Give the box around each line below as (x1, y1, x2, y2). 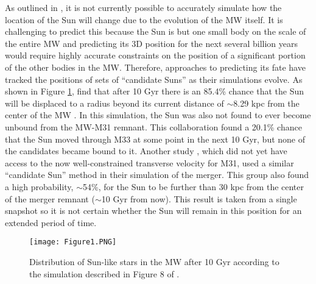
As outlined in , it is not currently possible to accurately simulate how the (5, 1, 282, 13)
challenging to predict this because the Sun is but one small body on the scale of (5, 25, 306, 38)
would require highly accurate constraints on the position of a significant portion (5, 49, 306, 62)
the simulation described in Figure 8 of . (29, 267, 180, 280)
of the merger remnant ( (5, 192, 95, 205)
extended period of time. (5, 216, 97, 229)
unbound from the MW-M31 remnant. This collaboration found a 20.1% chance (5, 120, 302, 133)
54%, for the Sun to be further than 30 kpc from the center (82, 180, 304, 193)
